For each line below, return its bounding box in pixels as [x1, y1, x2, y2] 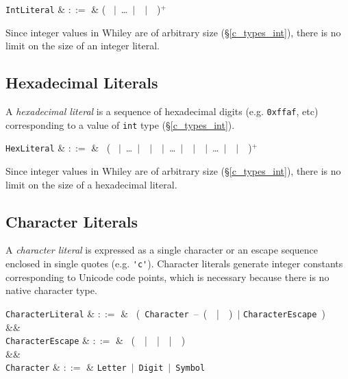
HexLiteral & [5, 140, 66, 155]
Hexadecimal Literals [5, 72, 158, 93]
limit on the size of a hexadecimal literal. [5, 177, 177, 191]
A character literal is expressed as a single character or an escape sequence [5, 243, 319, 257]
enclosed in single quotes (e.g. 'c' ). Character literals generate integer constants [5, 256, 343, 270]
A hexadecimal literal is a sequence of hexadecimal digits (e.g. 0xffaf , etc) [5, 104, 319, 119]
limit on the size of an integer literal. [5, 38, 160, 53]
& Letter [86, 360, 127, 374]
